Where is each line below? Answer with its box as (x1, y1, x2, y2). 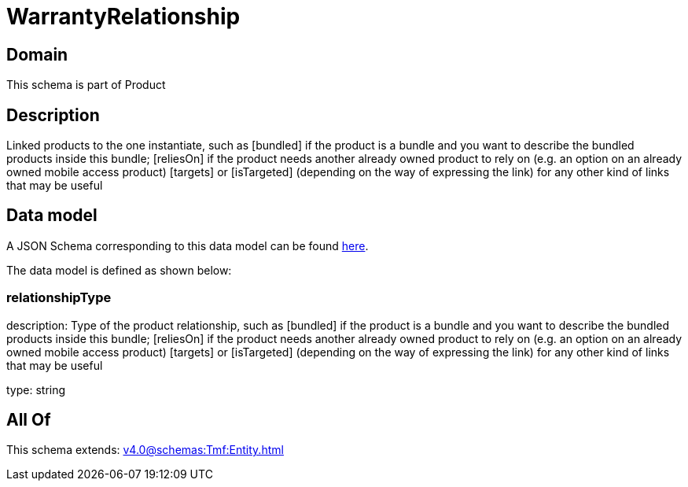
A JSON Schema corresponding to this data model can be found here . (6, 238, 369, 253)
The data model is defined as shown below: (6, 263, 232, 277)
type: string (6, 382, 66, 397)
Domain (6, 44, 68, 65)
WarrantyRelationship (6, 3, 241, 30)
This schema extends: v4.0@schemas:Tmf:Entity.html (6, 443, 284, 457)
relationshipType (6, 290, 112, 306)
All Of (6, 410, 51, 430)
